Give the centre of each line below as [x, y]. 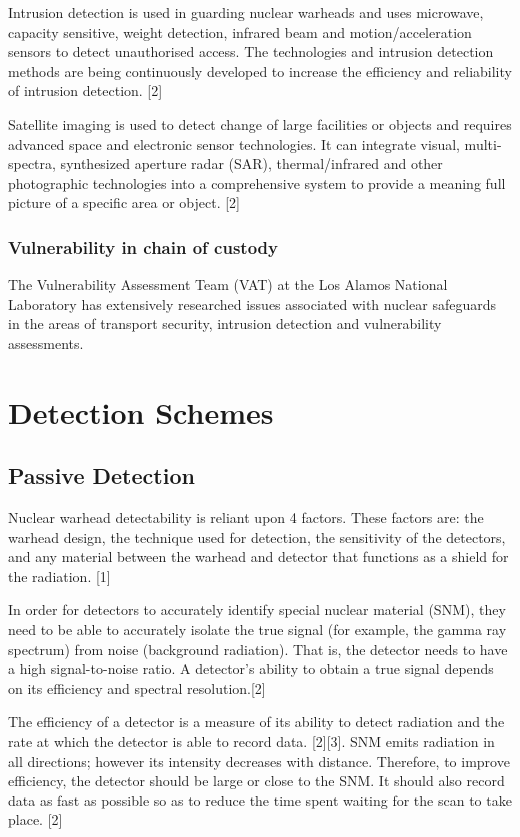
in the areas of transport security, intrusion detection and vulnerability [225, 323]
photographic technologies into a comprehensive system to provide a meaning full [257, 182]
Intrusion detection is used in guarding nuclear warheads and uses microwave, [246, 12]
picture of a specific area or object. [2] [124, 202]
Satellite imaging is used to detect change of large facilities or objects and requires [260, 123]
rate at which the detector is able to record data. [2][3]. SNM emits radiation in [251, 741]
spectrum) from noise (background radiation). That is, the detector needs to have [258, 648]
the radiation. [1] [59, 575]
